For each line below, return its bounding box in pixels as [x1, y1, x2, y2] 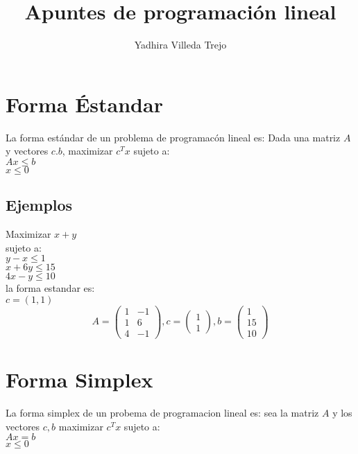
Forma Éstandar [6, 89, 163, 118]
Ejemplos [6, 194, 73, 216]
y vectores [6, 143, 49, 158]
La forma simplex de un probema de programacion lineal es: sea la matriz [6, 405, 319, 420]
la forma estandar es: [6, 281, 95, 295]
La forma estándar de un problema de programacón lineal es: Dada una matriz [6, 130, 341, 144]
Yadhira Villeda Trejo [134, 37, 227, 52]
